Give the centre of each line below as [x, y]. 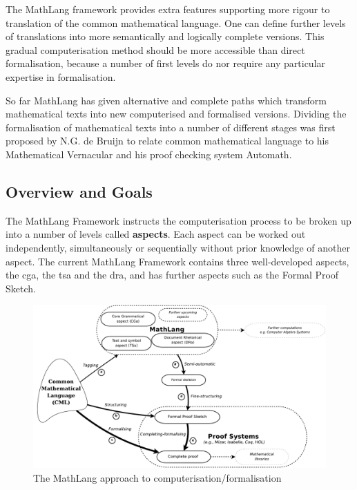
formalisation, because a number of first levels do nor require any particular [166, 63]
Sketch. [21, 288]
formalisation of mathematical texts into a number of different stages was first [171, 127]
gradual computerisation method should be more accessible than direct [155, 49]
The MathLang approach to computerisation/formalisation [157, 477]
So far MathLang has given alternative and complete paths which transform [166, 100]
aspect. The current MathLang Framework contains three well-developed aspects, [177, 261]
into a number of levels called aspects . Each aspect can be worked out [156, 234]
